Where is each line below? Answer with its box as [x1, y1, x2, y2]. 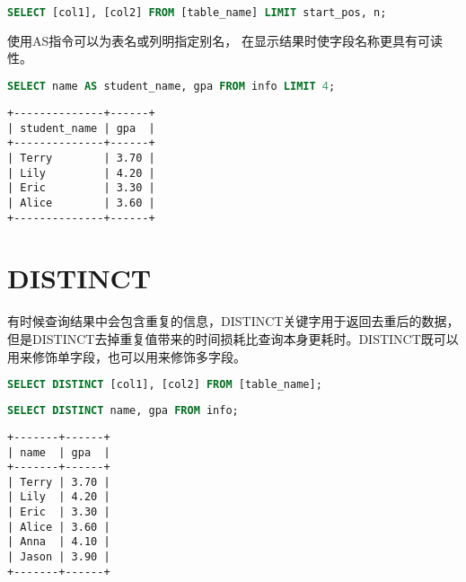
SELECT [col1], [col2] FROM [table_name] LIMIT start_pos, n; [7, 6, 387, 19]
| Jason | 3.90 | [7, 551, 110, 564]
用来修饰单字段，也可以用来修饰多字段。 [7, 347, 246, 366]
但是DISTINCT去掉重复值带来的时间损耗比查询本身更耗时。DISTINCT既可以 [7, 329, 459, 348]
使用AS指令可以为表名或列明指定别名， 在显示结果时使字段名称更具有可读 [7, 31, 443, 49]
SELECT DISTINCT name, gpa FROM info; [7, 403, 239, 417]
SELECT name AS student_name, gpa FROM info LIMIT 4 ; [7, 80, 336, 93]
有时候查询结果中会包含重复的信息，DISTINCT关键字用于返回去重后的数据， [7, 312, 460, 331]
